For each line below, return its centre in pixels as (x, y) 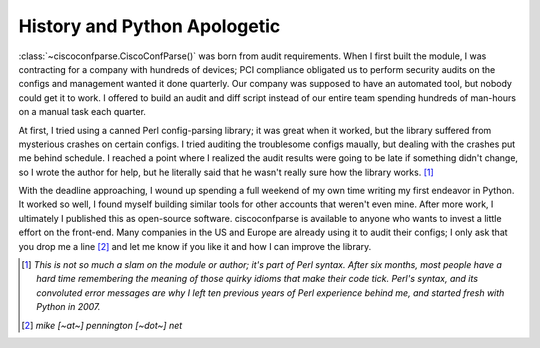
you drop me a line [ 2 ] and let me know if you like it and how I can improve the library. (195, 246)
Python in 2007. (68, 307)
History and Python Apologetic (149, 26)
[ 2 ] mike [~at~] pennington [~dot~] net (102, 325)
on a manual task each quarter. (82, 112)
